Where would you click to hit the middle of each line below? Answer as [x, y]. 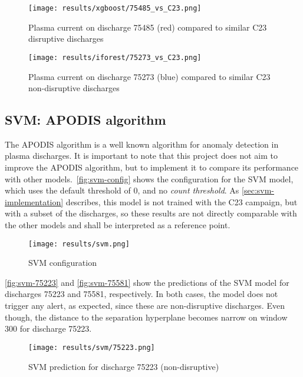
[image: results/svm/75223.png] [92, 347]
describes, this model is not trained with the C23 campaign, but [182, 201]
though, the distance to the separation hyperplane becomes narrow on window [146, 317]
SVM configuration [62, 263]
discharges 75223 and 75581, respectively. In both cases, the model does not [141, 294]
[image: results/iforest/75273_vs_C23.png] [115, 57]
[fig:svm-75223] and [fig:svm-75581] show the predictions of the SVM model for [147, 282]
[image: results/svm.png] [79, 244]
